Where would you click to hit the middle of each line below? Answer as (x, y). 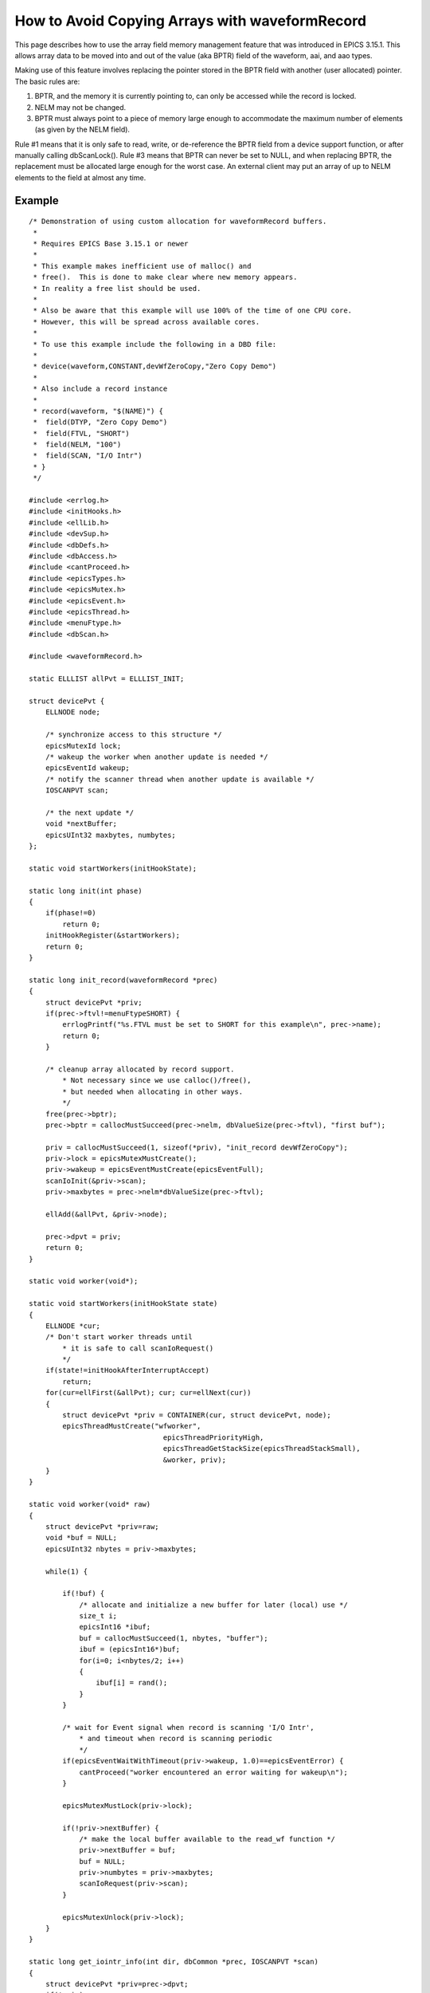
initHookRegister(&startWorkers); (113, 936)
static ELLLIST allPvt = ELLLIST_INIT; (107, 679)
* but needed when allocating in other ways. (152, 1091)
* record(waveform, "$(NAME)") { (98, 411)
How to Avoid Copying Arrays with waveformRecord (190, 21)
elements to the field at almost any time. (80, 177)
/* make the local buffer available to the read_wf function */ (207, 1839)
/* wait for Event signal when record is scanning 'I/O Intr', (188, 1727)
